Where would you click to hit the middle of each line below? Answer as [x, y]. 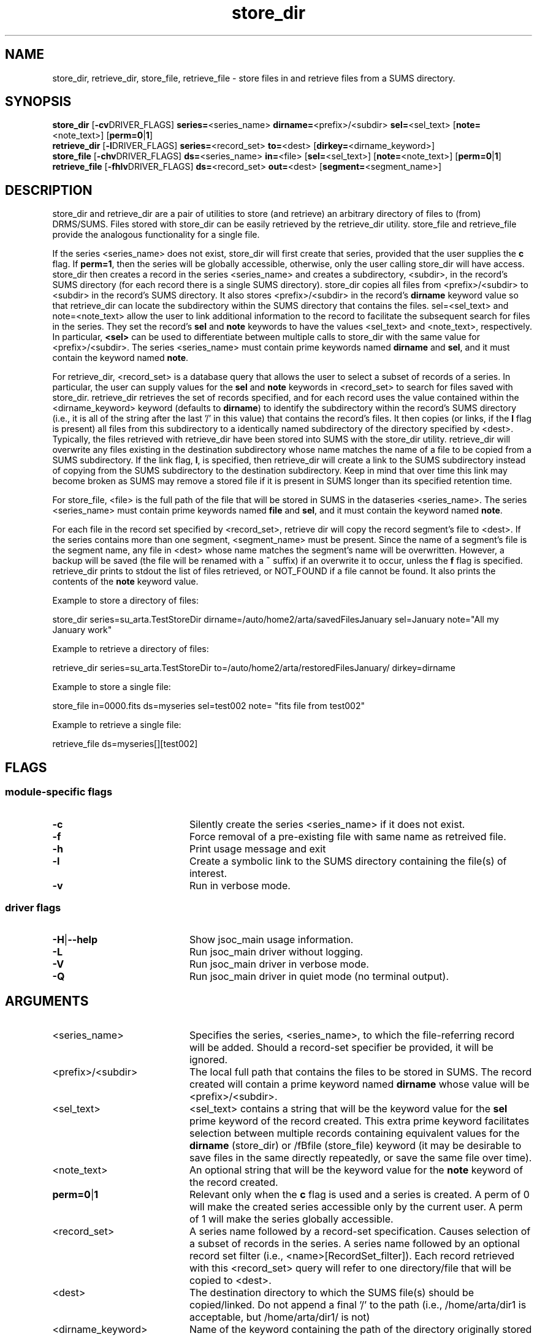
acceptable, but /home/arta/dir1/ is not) [280, 1317]
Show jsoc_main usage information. [271, 940]
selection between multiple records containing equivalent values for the [354, 1133]
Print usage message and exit [257, 848]
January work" [82, 630]
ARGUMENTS [47, 1001]
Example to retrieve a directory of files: [131, 649]
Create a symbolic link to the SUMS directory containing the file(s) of [348, 861]
